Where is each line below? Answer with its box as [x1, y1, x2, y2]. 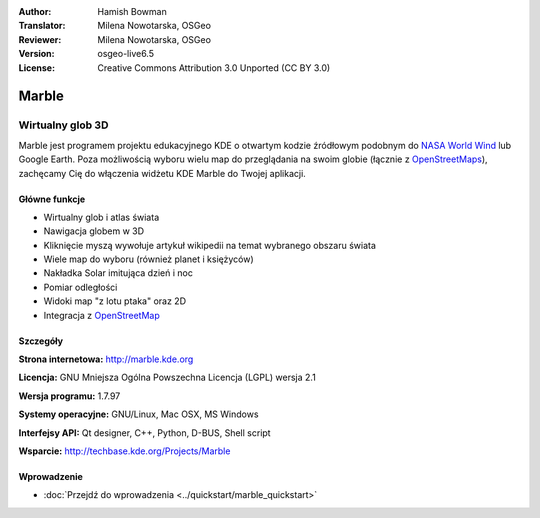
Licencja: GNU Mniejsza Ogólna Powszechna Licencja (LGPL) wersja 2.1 [18, 371, 317, 384]
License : [18, 61, 55, 74]
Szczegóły [18, 335, 64, 347]
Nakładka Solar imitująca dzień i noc [43, 267, 194, 279]
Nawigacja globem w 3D [43, 225, 145, 237]
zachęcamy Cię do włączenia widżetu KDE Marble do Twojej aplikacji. [18, 167, 307, 179]
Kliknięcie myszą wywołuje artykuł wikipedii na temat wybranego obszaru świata [43, 239, 377, 251]
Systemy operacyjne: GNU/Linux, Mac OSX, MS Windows [18, 408, 259, 420]
